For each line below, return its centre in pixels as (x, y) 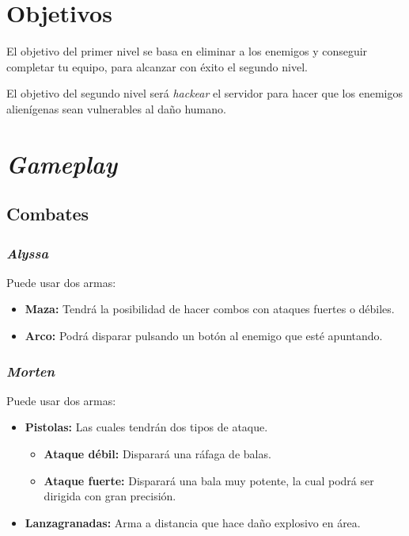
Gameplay (62, 163)
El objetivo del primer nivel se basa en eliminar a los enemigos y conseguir (187, 51)
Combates (48, 214)
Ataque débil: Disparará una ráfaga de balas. (157, 454)
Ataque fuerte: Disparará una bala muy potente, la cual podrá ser (209, 480)
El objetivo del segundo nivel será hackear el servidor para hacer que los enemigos (204, 93)
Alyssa (28, 253)
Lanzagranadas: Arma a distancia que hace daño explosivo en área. (193, 522)
